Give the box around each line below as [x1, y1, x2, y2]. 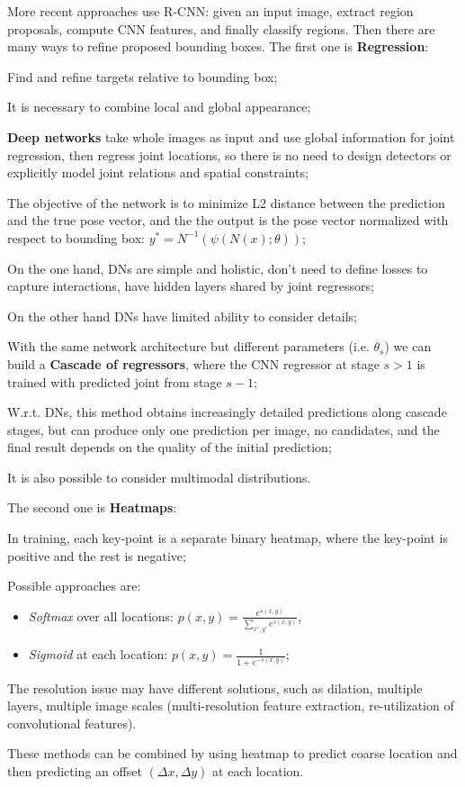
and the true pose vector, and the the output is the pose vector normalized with [7, 211, 449, 230]
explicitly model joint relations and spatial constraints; [7, 163, 309, 182]
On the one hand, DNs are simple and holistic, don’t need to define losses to [7, 258, 428, 277]
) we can [384, 337, 432, 356]
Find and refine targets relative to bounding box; [7, 67, 278, 86]
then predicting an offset [7, 761, 142, 780]
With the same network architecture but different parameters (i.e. [7, 337, 370, 356]
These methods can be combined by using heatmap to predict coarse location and [7, 744, 458, 763]
